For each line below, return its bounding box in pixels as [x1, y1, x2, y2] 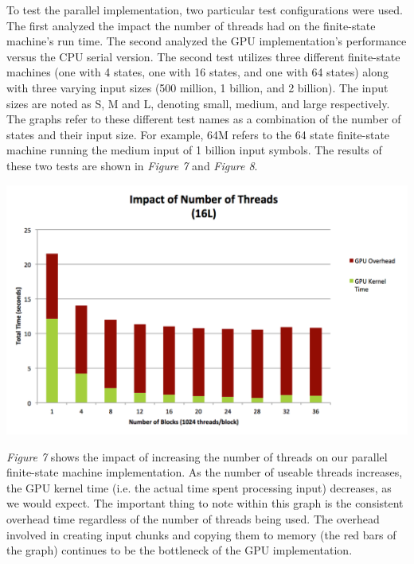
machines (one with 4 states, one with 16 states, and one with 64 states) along [6, 64, 389, 80]
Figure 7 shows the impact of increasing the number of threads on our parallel [6, 448, 388, 465]
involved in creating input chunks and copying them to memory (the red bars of [6, 526, 396, 543]
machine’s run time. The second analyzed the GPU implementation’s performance [6, 33, 407, 49]
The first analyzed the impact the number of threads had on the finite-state [6, 17, 376, 33]
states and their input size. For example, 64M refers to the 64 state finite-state [6, 126, 390, 142]
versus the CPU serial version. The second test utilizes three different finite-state [6, 48, 400, 64]
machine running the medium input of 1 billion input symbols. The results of [6, 142, 382, 158]
